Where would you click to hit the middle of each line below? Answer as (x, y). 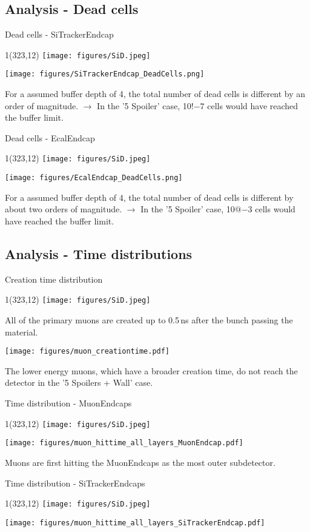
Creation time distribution (54, 279)
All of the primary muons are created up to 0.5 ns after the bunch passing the (149, 320)
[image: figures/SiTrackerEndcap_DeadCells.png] (105, 74)
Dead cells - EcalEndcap (50, 137)
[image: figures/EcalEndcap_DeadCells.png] (94, 178)
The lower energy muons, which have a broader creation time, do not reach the (151, 370)
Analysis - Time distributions (99, 253)
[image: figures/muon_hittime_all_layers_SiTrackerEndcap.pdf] (135, 523)
